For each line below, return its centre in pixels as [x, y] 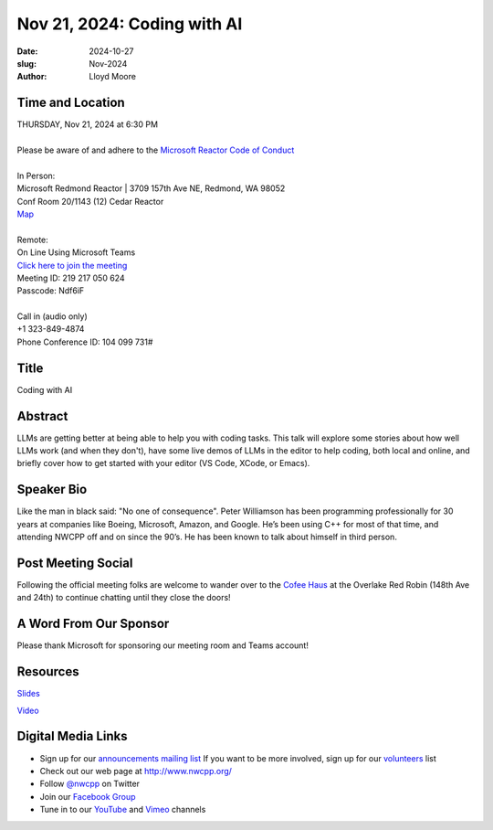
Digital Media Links [72, 736]
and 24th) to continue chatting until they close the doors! [124, 598]
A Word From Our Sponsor [93, 624]
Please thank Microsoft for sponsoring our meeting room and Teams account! [163, 645]
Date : [27, 51]
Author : [32, 77]
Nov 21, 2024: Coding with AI [130, 24]
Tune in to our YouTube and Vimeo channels [123, 810]
